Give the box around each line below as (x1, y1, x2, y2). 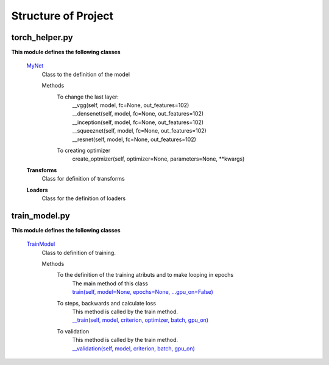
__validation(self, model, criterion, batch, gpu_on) (72, 344, 195, 352)
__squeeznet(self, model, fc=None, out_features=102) (72, 127, 207, 134)
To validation (57, 327, 90, 335)
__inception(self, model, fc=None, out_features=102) (72, 119, 204, 126)
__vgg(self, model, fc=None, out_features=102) (72, 102, 189, 109)
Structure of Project (11, 9, 114, 23)
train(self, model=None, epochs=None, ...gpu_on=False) (72, 288, 213, 296)
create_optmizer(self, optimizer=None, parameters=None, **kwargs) (72, 155, 245, 162)
